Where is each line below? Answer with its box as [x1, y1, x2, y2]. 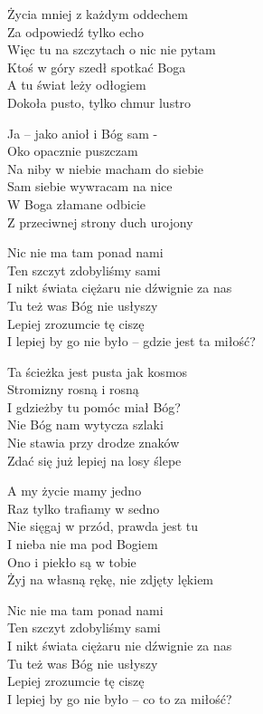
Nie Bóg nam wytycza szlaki [7, 415, 164, 434]
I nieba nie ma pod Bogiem [7, 535, 158, 554]
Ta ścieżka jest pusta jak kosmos [7, 362, 188, 381]
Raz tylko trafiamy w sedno [7, 498, 160, 517]
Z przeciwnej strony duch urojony [7, 212, 193, 231]
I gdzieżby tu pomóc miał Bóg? [7, 397, 181, 416]
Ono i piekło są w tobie [7, 552, 136, 571]
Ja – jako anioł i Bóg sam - [7, 123, 158, 142]
